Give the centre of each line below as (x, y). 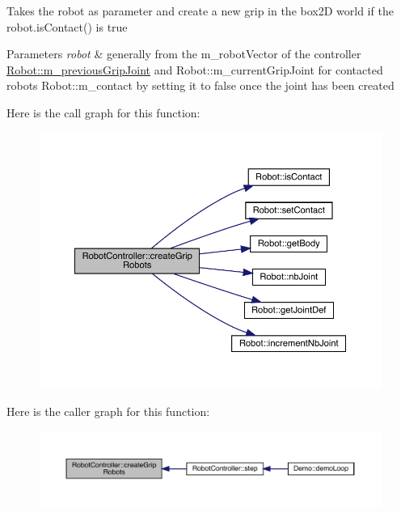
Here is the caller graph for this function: (108, 411)
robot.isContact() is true (67, 26)
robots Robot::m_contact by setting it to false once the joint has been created (200, 85)
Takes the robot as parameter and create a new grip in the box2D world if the (200, 11)
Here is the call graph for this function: (103, 112)
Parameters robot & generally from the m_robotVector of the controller (184, 54)
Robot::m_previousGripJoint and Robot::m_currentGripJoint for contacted (195, 69)
